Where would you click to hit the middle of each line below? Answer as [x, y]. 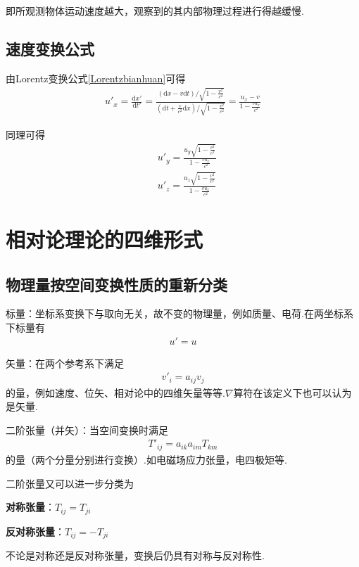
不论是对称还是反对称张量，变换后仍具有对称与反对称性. [135, 555]
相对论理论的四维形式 [105, 239]
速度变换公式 [50, 48]
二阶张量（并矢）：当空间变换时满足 [87, 429]
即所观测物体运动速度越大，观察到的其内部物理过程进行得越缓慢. [155, 11]
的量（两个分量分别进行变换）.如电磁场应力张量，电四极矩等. [146, 459]
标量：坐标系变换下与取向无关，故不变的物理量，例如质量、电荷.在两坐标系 [179, 313]
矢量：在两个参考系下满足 [65, 363]
